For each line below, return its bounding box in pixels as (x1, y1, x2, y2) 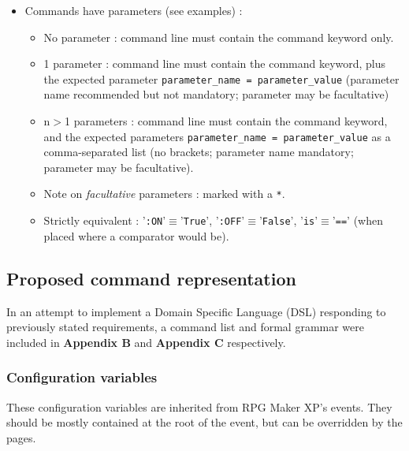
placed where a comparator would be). (43, 227, 229, 244)
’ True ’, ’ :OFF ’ (180, 212, 245, 229)
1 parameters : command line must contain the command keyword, (65, 113, 388, 129)
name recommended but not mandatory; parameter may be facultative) (43, 86, 389, 102)
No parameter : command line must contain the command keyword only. (43, 28, 394, 45)
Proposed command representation (6, 266, 296, 290)
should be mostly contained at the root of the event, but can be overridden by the (6, 414, 403, 430)
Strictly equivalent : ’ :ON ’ (43, 212, 166, 229)
